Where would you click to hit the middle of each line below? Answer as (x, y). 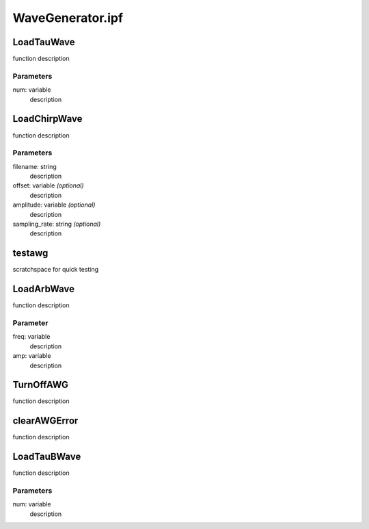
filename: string (35, 166)
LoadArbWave (44, 289)
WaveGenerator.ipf (68, 18)
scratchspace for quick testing (56, 270)
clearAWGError (45, 421)
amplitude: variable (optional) (54, 205)
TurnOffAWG (40, 385)
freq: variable (31, 337)
